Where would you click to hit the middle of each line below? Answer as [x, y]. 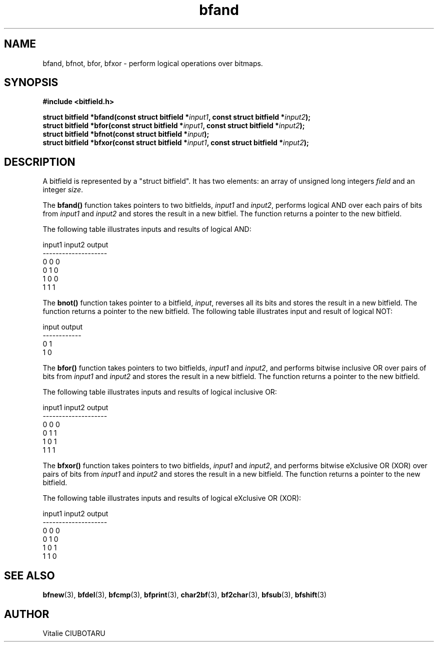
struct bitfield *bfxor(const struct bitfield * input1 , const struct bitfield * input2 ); [176, 143]
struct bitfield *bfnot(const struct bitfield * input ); [126, 134]
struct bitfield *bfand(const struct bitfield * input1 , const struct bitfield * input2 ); [177, 117]
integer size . [63, 190]
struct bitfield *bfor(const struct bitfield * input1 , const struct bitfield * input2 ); [174, 126]
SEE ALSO [29, 575]
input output [63, 327]
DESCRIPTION [40, 162]
